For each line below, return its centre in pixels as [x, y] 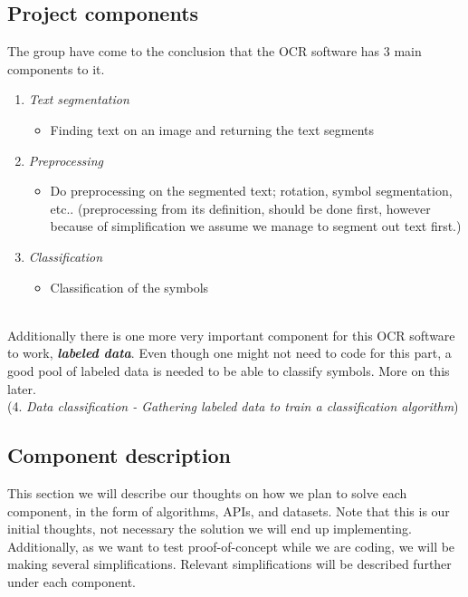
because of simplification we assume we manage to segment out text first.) [256, 226]
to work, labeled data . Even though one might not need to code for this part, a [229, 353]
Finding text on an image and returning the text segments [212, 129]
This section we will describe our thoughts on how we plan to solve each [207, 492]
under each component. [72, 581]
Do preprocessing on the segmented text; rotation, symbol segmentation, [251, 191]
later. [22, 388]
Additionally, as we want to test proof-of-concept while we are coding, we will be [231, 546]
